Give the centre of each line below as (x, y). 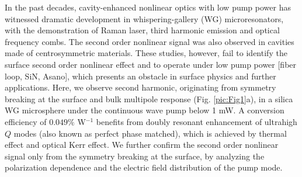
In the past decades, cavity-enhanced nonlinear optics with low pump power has (148, 7)
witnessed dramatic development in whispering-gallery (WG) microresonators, (144, 18)
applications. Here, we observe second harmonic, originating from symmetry (140, 87)
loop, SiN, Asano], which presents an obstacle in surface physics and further (140, 76)
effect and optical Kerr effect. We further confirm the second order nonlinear (142, 145)
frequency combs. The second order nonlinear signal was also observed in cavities (150, 41)
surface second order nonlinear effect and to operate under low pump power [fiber (151, 64)
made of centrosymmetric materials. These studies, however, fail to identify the (146, 53)
